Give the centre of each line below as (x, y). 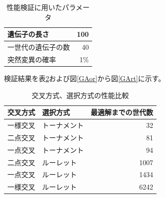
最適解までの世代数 (122, 112)
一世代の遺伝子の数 (39, 47)
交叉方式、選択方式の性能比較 (80, 95)
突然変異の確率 (32, 59)
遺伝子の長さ (28, 34)
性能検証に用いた (34, 7)
